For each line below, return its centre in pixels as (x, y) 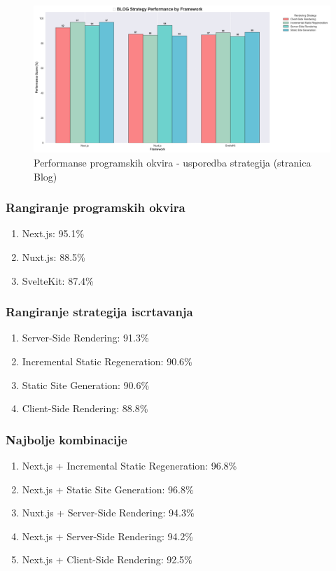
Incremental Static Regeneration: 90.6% (107, 361)
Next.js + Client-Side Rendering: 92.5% (107, 559)
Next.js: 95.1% (53, 233)
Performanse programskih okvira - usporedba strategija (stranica (173, 162)
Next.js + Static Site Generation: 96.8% (108, 489)
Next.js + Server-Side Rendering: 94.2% (108, 536)
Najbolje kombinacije (66, 439)
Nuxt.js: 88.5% (54, 256)
